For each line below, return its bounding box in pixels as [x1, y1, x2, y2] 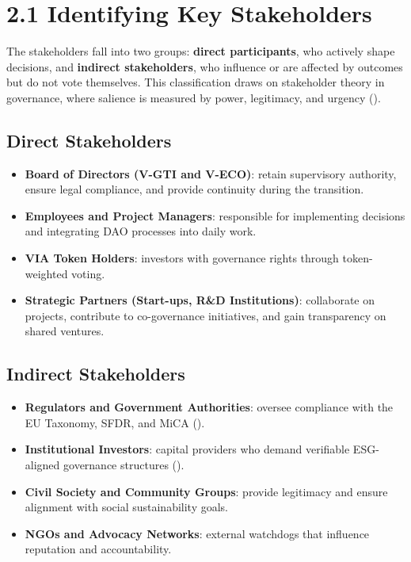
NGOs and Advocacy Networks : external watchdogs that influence [25, 525, 370, 541]
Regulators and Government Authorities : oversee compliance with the [25, 399, 394, 415]
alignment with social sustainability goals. [25, 499, 229, 515]
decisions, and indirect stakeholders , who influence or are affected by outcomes [6, 58, 403, 75]
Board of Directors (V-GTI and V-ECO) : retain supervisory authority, [25, 165, 397, 182]
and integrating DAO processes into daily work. [25, 223, 257, 239]
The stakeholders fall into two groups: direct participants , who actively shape [6, 43, 395, 59]
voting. [71, 265, 105, 281]
